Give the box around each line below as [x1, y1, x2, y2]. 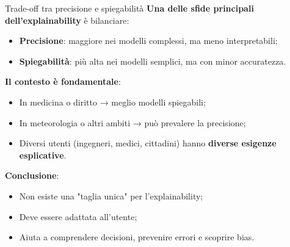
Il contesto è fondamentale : [5, 75, 121, 88]
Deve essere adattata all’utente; [19, 210, 137, 223]
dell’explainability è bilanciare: [5, 13, 129, 26]
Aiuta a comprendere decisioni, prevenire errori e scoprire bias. [19, 231, 255, 243]
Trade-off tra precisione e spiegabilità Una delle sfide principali [5, 2, 254, 14]
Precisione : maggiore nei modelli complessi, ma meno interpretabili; [19, 34, 278, 47]
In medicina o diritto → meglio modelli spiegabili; [19, 95, 206, 108]
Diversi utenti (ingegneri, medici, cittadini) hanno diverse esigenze [19, 137, 277, 149]
